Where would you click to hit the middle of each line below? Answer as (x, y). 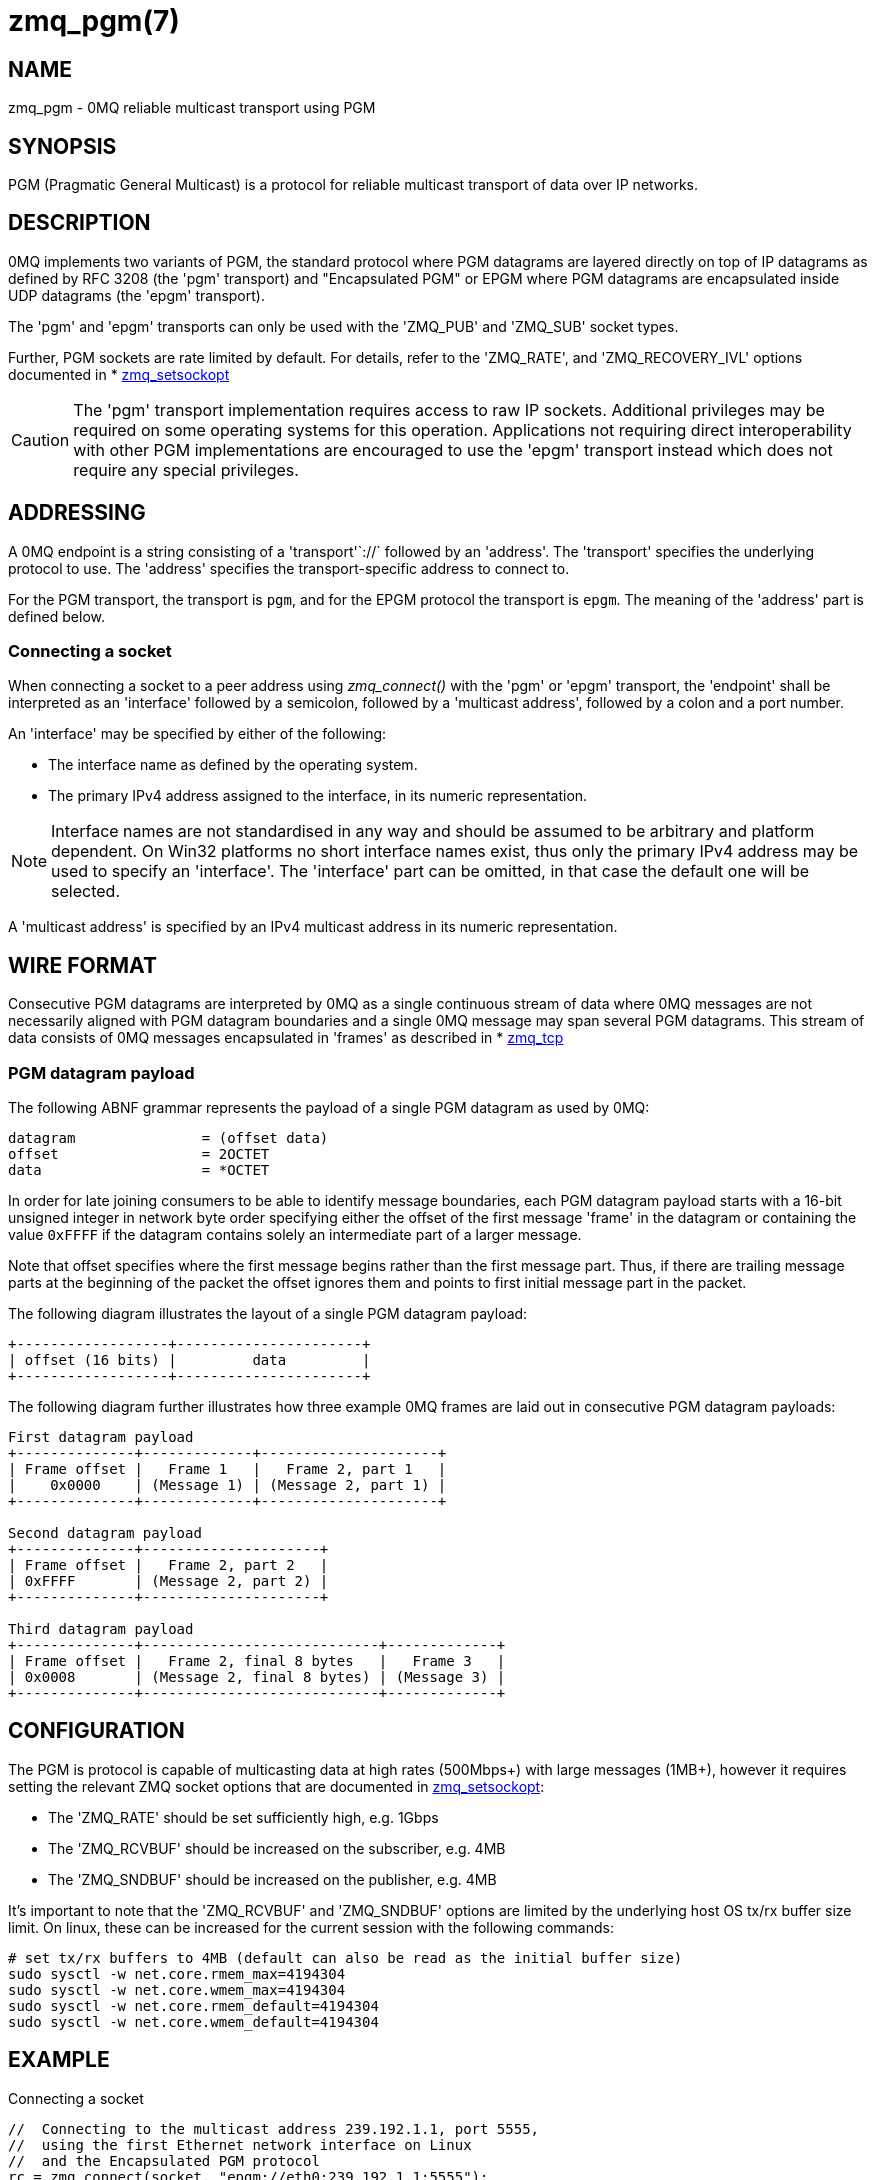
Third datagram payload (101, 1629)
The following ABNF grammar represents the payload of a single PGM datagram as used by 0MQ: (329, 1108)
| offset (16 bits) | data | (189, 1360)
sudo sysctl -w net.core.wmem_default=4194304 (193, 2021)
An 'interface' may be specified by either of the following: (197, 734)
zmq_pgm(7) (94, 21)
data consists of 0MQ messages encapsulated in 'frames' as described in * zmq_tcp (286, 1038)
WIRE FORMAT (82, 965)
